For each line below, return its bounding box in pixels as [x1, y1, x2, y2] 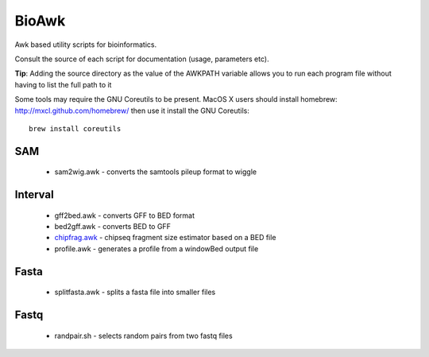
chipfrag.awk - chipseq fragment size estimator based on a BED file [54, 233, 276, 243]
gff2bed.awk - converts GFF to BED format [54, 211, 195, 220]
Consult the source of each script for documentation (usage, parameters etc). [14, 54, 269, 64]
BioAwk [14, 12, 66, 29]
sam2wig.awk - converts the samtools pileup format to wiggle [54, 167, 257, 177]
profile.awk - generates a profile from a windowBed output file [54, 243, 259, 254]
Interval [14, 188, 55, 202]
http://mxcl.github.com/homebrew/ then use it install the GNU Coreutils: [14, 106, 250, 115]
